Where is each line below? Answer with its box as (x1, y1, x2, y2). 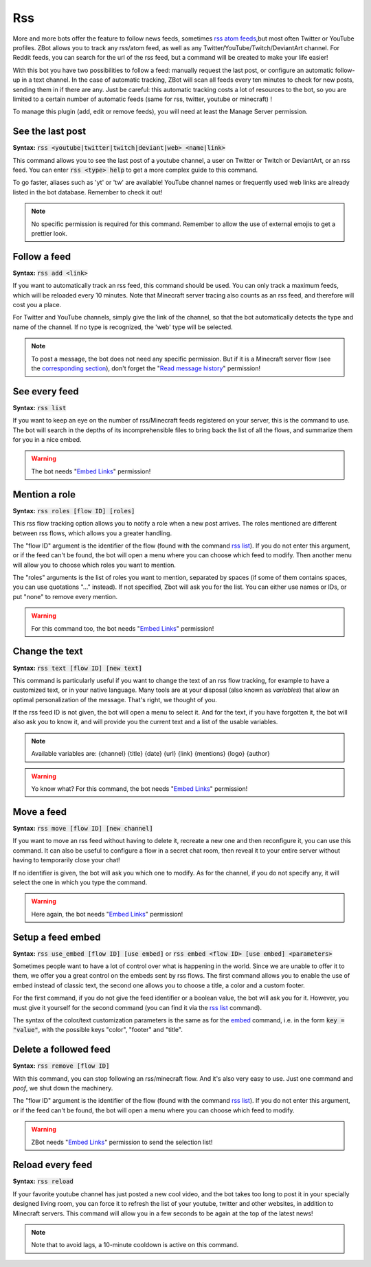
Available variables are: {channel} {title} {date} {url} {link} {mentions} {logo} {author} (31, 750, 271, 758)
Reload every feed (12, 1159, 93, 1171)
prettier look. (31, 229, 68, 237)
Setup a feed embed (12, 931, 101, 943)
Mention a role (12, 489, 76, 500)
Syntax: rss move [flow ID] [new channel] (12, 824, 154, 832)
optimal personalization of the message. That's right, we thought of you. (12, 695, 218, 704)
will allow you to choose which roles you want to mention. (12, 561, 177, 569)
